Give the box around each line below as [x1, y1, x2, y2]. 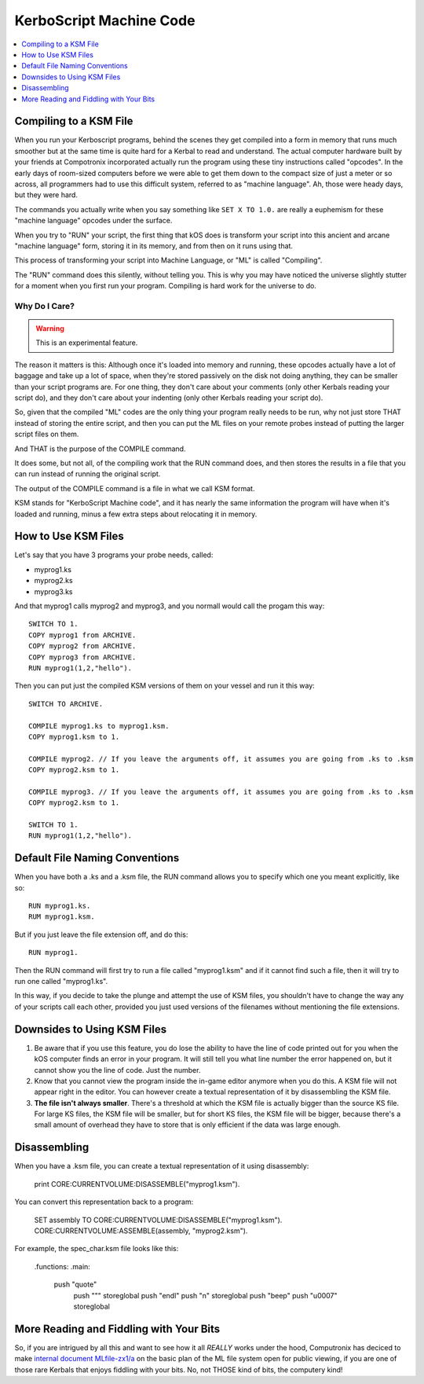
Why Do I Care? [14, 300, 75, 311]
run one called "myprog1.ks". [14, 977, 108, 986]
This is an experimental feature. [35, 338, 138, 347]
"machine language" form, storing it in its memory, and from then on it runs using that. [14, 240, 294, 251]
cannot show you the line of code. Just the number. [34, 1065, 201, 1074]
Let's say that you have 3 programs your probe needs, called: [14, 550, 214, 560]
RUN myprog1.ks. [28, 901, 91, 911]
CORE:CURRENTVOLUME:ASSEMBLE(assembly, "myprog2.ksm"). [34, 1226, 248, 1235]
